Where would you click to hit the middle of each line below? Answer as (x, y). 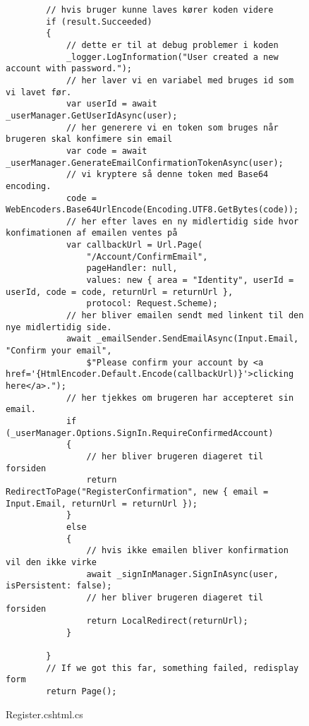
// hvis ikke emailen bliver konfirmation (187, 551)
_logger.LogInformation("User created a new (172, 57)
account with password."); (69, 69)
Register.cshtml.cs (44, 714)
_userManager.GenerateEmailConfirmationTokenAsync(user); (145, 163)
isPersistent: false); (59, 586)
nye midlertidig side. (59, 327)
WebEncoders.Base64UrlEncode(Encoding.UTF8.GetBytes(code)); (152, 210)
